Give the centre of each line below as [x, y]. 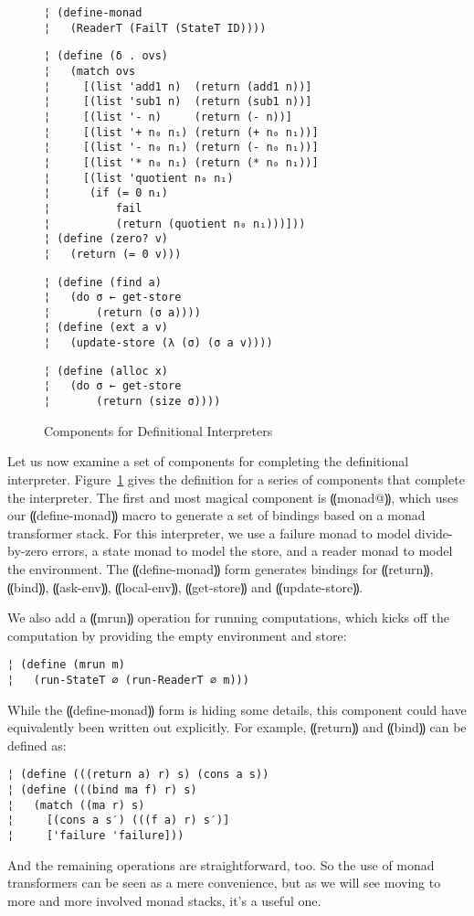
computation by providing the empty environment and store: [177, 635]
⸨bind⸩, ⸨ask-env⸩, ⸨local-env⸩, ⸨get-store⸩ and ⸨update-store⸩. [185, 586]
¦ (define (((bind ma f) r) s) [102, 790]
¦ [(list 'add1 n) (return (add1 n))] [178, 86]
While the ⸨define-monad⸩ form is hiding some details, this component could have [237, 709]
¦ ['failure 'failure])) [96, 836]
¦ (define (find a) [103, 282]
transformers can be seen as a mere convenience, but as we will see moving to [224, 883]
